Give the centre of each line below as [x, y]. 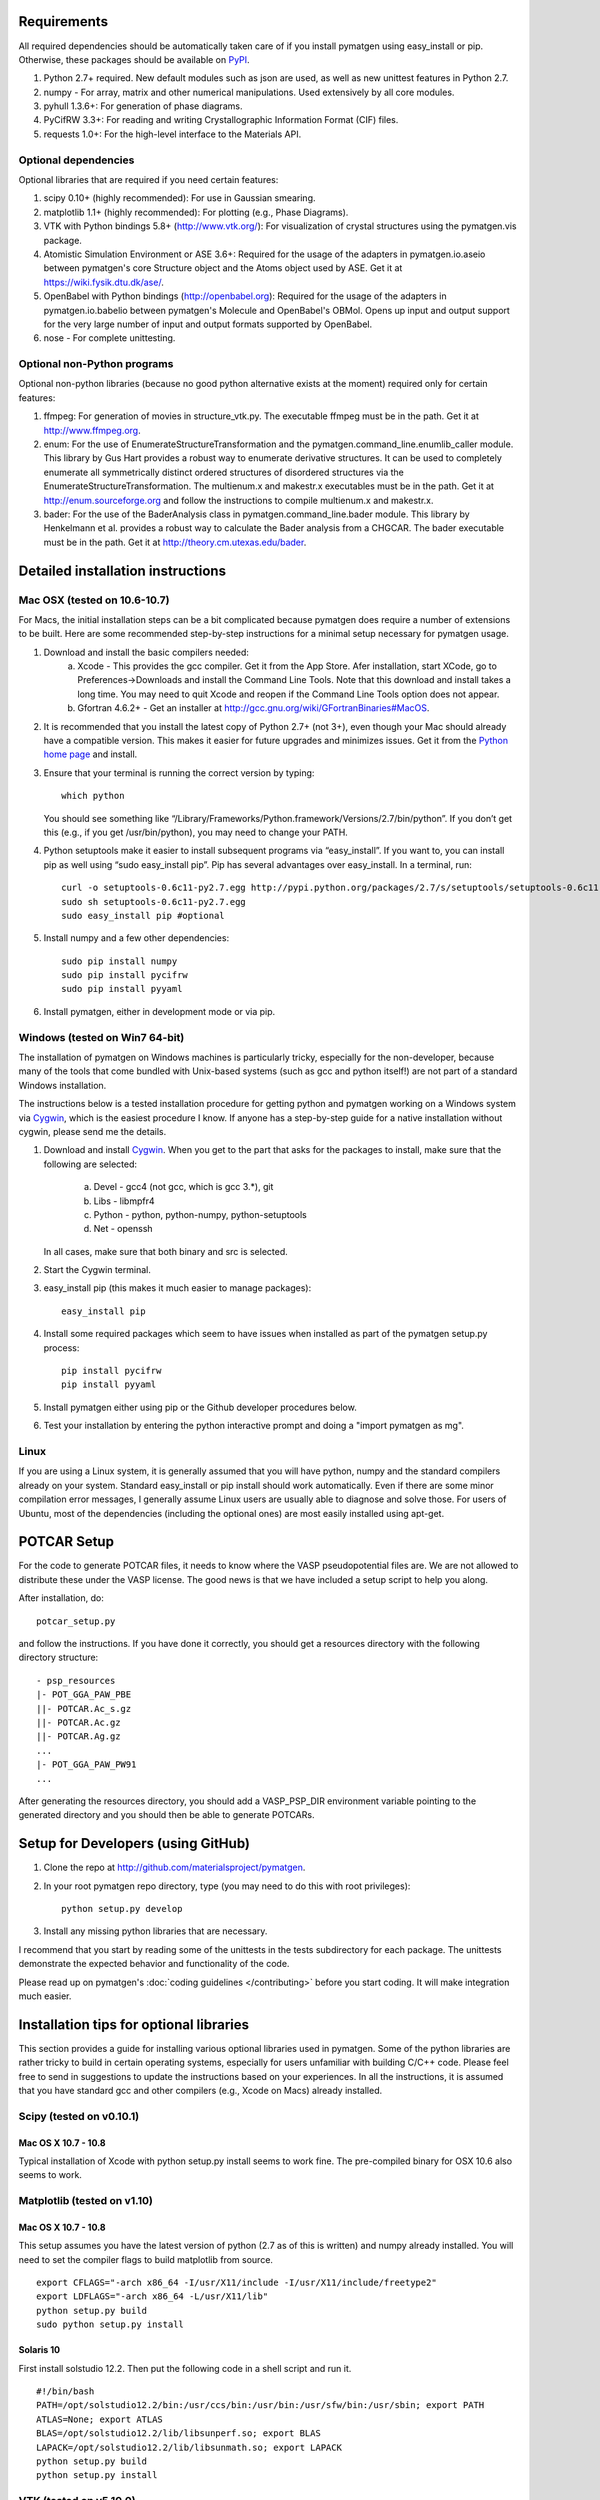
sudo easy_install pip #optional [143, 915]
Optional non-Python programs [96, 364]
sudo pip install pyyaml [122, 989]
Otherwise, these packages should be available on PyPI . [134, 59]
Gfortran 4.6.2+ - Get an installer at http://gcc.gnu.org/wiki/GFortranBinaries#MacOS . [253, 708]
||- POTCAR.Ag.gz [78, 1736]
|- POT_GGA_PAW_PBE [84, 1694]
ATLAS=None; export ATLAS [100, 2419]
